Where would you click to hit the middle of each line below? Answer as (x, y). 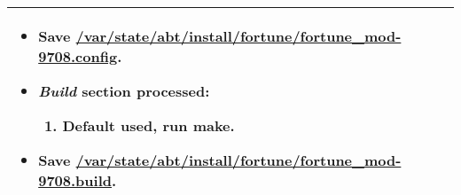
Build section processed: (124, 91)
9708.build (75, 180)
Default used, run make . (148, 125)
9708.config (78, 56)
